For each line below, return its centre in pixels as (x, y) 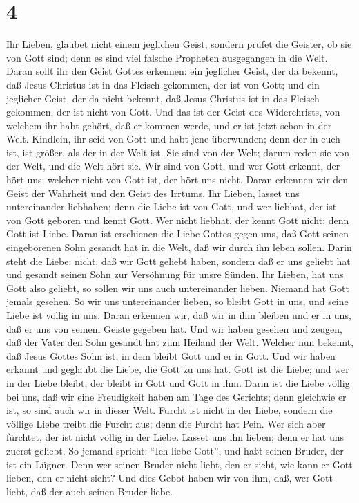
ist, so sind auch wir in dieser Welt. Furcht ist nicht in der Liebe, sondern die (169, 410)
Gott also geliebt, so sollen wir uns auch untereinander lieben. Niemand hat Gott (178, 287)
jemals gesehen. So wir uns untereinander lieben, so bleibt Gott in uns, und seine (177, 301)
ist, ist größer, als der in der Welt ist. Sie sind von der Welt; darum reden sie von (178, 152)
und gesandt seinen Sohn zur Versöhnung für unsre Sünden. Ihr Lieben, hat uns (175, 274)
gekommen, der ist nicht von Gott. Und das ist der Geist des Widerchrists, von (173, 112)
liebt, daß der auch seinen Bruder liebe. (90, 491)
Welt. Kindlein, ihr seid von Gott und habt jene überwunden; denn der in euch (173, 139)
